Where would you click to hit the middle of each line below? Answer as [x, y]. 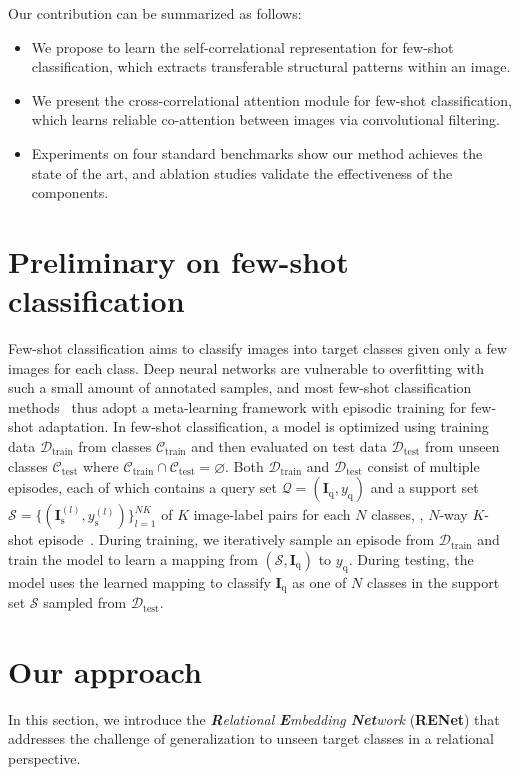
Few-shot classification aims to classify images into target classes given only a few [258, 348]
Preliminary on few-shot [178, 260]
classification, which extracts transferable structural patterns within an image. [271, 66]
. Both [244, 465]
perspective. [44, 757]
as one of [319, 581]
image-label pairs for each [272, 514]
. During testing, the [411, 558]
